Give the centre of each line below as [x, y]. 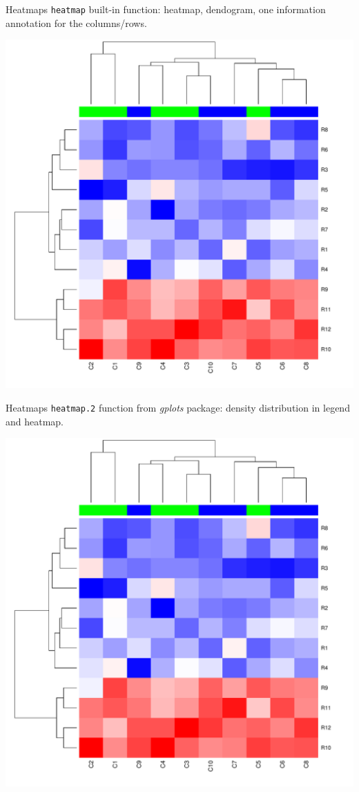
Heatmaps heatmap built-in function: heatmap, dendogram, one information [166, 9]
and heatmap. [35, 421]
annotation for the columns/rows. [76, 22]
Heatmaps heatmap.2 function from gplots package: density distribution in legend [178, 407]
